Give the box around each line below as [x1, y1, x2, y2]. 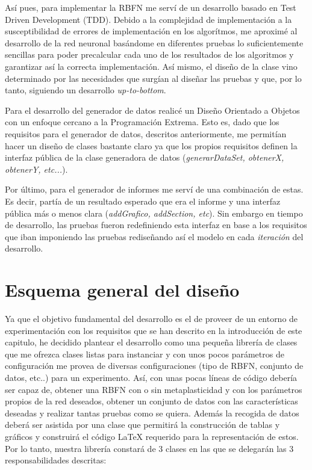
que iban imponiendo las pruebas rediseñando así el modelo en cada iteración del [5, 230, 304, 243]
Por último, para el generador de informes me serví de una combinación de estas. [5, 183, 304, 196]
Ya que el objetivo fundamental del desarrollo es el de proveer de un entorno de [5, 312, 298, 324]
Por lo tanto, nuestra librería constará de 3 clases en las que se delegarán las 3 [5, 442, 294, 454]
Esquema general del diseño [5, 277, 240, 302]
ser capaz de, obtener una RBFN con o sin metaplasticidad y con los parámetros [5, 383, 302, 395]
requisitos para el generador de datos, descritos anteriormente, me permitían [5, 127, 287, 140]
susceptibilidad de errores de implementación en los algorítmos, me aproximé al [5, 25, 298, 37]
